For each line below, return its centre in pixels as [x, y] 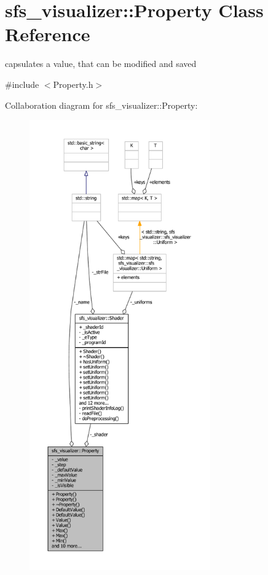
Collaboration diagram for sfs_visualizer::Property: [101, 105]
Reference [48, 34]
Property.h [73, 84]
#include [22, 84]
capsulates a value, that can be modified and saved [101, 64]
